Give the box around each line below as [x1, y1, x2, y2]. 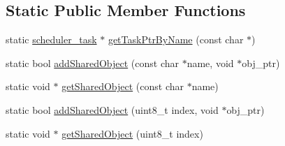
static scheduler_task [6, 32, 97, 47]
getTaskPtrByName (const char [108, 32, 244, 47]
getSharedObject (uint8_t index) [61, 126, 203, 140]
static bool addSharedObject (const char [6, 55, 179, 70]
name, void [187, 55, 234, 70]
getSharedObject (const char [61, 79, 184, 94]
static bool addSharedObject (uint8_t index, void [6, 102, 219, 117]
